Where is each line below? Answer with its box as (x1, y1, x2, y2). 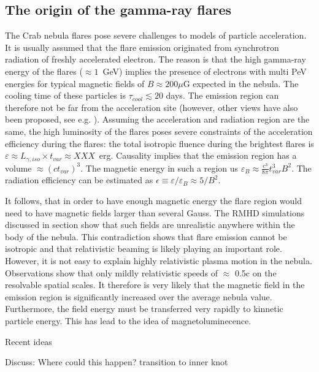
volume (5, 161, 32, 174)
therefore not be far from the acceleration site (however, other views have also (5, 101, 298, 113)
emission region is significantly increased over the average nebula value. (5, 290, 272, 303)
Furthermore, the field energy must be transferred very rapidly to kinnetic (5, 302, 283, 315)
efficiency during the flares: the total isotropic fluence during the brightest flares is (5, 137, 314, 150)
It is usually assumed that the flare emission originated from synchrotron (5, 40, 279, 53)
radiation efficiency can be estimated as (5, 173, 153, 186)
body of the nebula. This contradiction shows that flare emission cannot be (5, 230, 287, 243)
